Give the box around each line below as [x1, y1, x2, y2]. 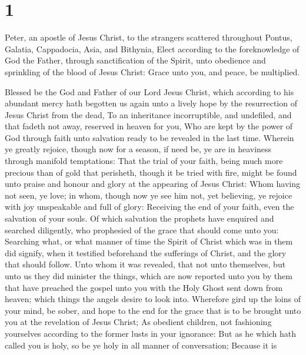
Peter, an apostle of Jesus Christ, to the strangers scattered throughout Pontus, [5, 31, 292, 43]
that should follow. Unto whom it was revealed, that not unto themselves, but [5, 258, 286, 270]
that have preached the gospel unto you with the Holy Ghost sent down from [5, 281, 283, 293]
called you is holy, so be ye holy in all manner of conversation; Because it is [5, 339, 277, 351]
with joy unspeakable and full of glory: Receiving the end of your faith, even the [5, 200, 294, 213]
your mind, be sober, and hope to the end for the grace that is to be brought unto [5, 304, 301, 316]
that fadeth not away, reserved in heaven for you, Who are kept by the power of [5, 120, 293, 132]
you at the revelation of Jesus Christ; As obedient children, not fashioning [5, 316, 272, 328]
